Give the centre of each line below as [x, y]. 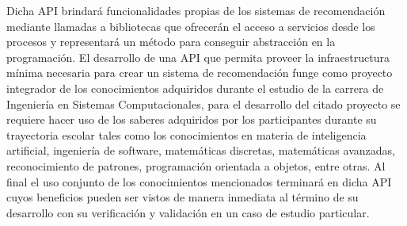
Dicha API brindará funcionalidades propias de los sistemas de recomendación [196, 10]
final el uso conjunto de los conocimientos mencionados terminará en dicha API [199, 181]
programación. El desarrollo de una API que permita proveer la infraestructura [198, 57]
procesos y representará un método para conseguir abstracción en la [171, 42]
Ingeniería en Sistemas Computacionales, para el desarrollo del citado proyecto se [203, 103]
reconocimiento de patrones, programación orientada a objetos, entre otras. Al [196, 165]
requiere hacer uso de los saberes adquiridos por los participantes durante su [192, 119]
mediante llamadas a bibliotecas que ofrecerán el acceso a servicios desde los [191, 26]
